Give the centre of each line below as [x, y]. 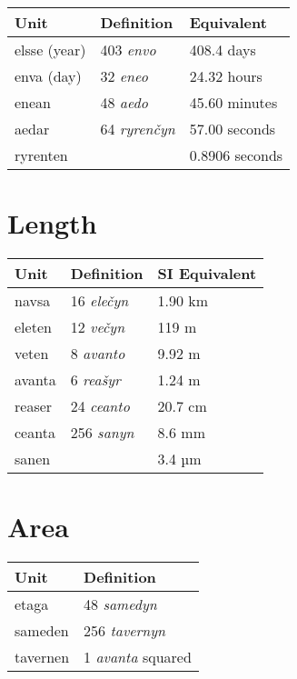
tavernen [42, 657]
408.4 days [223, 50]
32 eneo [124, 76]
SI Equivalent [207, 274]
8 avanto [98, 354]
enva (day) [48, 76]
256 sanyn [102, 433]
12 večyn [98, 327]
